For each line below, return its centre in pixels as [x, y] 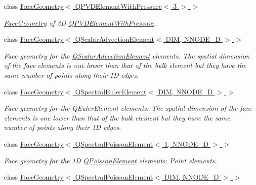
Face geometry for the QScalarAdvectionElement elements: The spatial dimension [127, 55]
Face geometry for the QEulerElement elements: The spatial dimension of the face [128, 108]
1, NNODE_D [186, 143]
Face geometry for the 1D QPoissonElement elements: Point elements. [110, 160]
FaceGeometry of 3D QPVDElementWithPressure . [80, 22]
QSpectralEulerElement [111, 91]
